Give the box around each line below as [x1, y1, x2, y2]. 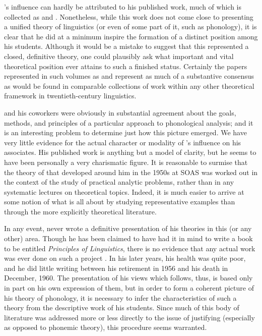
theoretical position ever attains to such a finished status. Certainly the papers [4, 61, 247, 71]
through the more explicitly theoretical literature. [4, 206, 157, 216]
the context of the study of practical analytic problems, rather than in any [4, 177, 234, 187]
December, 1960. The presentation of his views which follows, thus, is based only [4, 272, 253, 283]
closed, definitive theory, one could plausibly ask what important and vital [4, 50, 234, 61]
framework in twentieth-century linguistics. [4, 90, 137, 101]
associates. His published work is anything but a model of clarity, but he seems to [4, 147, 256, 157]
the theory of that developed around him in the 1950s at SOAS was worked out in [4, 166, 258, 177]
